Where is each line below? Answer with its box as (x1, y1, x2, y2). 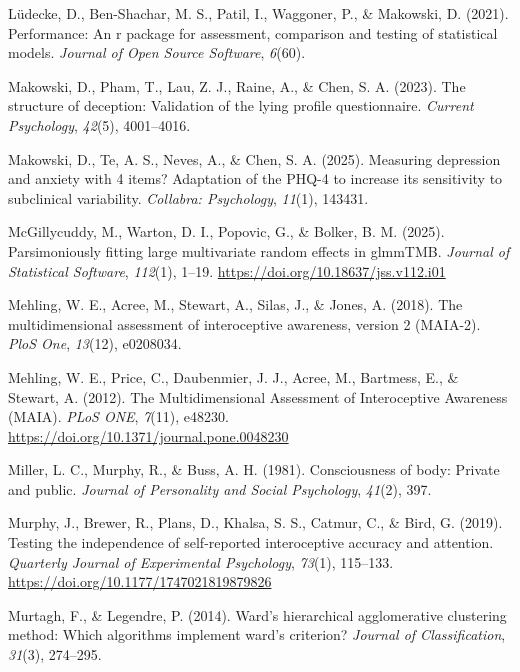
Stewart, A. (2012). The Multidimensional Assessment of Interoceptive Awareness (8, 386, 508, 407)
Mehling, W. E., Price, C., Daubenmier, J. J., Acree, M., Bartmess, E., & (8, 366, 459, 387)
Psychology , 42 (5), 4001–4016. (8, 114, 191, 135)
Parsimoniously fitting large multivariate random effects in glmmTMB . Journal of (8, 240, 510, 261)
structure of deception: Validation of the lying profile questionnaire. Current (8, 95, 474, 116)
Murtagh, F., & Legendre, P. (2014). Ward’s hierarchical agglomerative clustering (8, 604, 507, 625)
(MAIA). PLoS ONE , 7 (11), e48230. (8, 406, 229, 427)
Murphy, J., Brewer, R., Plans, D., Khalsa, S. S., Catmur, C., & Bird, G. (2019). (8, 512, 503, 533)
